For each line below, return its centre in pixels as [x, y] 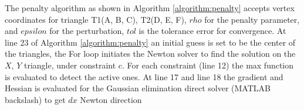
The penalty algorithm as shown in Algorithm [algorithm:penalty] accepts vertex [150, 8]
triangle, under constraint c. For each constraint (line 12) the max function [159, 65]
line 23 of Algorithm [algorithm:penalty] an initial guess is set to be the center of [150, 42]
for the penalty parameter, [252, 19]
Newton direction [111, 99]
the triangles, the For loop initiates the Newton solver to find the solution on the [150, 54]
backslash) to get [35, 99]
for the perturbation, [87, 31]
